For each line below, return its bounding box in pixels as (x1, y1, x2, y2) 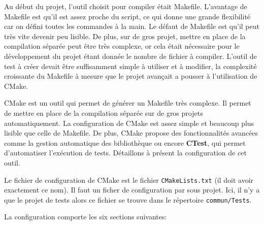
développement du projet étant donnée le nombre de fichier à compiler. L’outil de (4, 50, 257, 61)
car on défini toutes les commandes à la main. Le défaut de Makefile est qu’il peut (4, 21, 259, 31)
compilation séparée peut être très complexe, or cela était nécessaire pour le (4, 41, 240, 51)
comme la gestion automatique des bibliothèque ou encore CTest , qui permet (4, 137, 246, 148)
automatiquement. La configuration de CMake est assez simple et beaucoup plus (4, 117, 254, 128)
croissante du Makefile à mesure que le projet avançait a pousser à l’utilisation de (4, 71, 257, 81)
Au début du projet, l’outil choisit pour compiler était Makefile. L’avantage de (4, 1, 247, 11)
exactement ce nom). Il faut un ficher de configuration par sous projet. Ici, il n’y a (4, 184, 260, 195)
